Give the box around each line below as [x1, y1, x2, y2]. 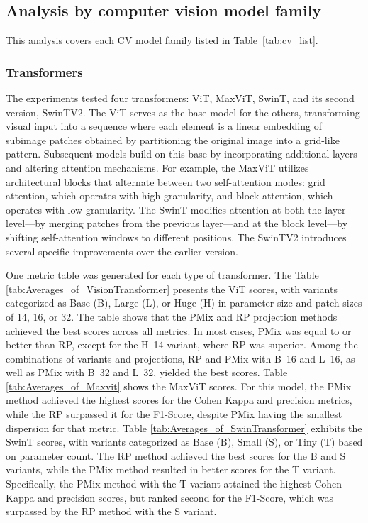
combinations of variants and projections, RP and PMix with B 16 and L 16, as [6, 351, 355, 365]
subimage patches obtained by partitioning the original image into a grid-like [6, 132, 340, 147]
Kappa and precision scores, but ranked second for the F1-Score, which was [6, 490, 333, 505]
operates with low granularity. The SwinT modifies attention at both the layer [6, 202, 346, 216]
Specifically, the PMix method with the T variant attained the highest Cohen [6, 476, 342, 491]
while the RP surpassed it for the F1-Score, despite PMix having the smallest [6, 407, 342, 422]
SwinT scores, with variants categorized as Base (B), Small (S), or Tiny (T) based [6, 434, 363, 449]
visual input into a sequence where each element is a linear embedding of [6, 119, 322, 133]
